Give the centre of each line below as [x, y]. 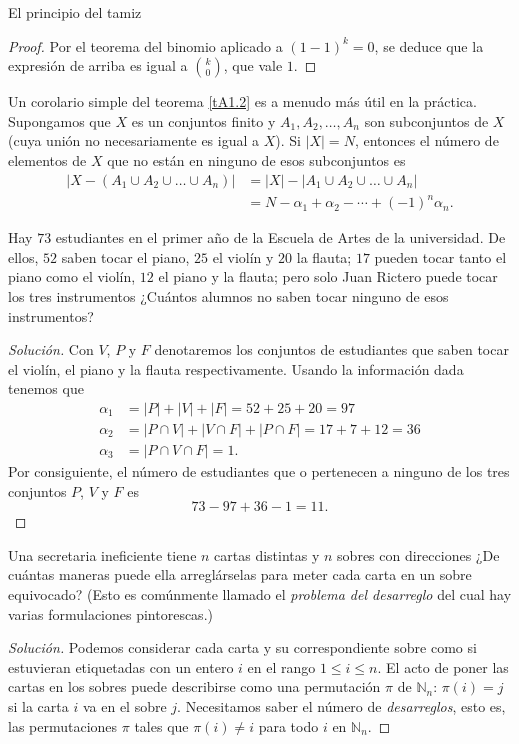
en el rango [281, 666]
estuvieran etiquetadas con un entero [121, 666]
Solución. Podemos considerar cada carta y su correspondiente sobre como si [242, 647]
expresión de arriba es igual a [98, 65]
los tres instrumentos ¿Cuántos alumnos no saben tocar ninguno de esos [228, 295]
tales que [161, 725]
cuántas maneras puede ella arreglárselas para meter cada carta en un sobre [240, 574]
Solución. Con [51, 349]
